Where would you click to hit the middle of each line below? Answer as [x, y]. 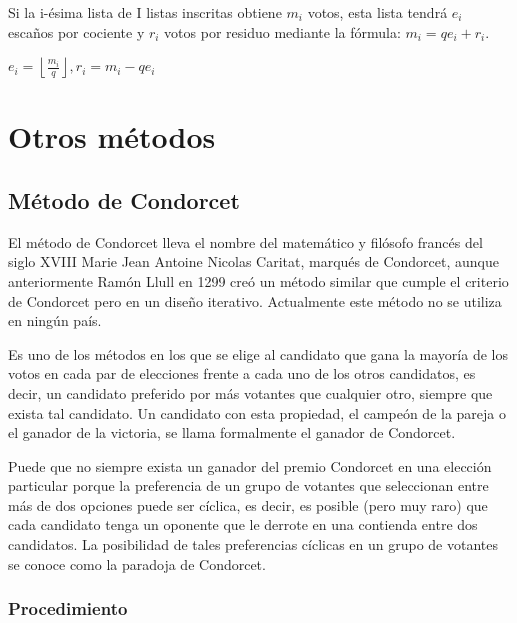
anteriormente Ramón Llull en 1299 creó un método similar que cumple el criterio [258, 280]
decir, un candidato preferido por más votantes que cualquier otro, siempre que [250, 392]
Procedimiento [68, 608]
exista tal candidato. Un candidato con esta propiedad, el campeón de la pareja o [257, 412]
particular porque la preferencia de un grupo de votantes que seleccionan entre [248, 485]
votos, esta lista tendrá [377, 12]
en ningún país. [55, 320]
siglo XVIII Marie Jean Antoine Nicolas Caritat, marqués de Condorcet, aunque [253, 261]
